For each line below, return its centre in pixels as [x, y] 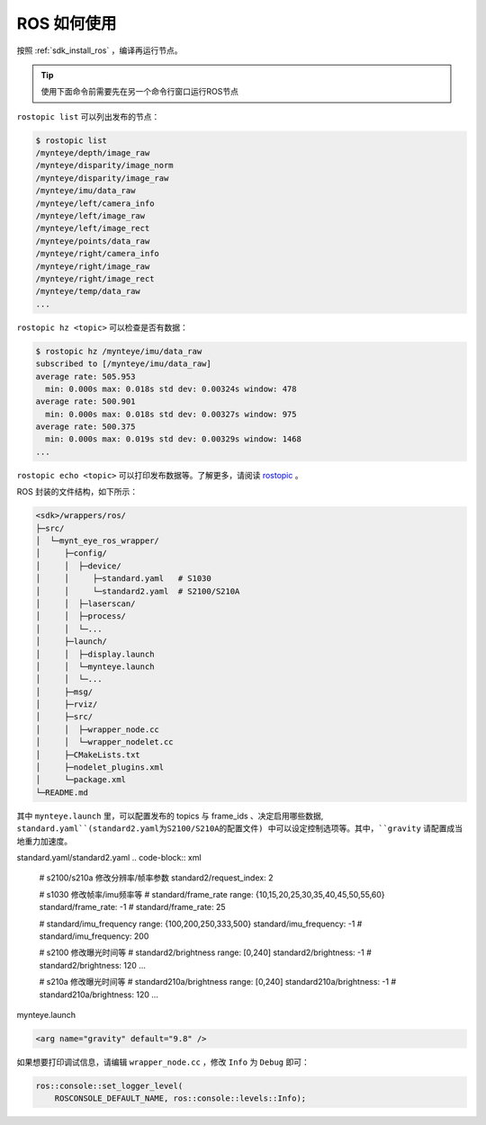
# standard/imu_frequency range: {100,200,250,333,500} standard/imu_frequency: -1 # [201, 924]
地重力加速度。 [44, 841]
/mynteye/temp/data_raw [88, 291]
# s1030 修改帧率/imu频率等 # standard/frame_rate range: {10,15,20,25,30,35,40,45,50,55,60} [212, 894]
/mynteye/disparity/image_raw [102, 178]
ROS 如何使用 [67, 23]
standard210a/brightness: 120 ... [99, 995]
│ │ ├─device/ [78, 566]
